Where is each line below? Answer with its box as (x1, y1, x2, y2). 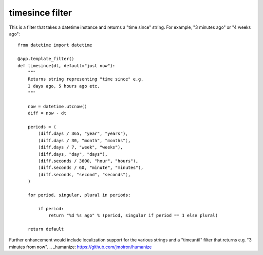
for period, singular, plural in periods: (27, 192, 131, 198)
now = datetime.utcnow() (27, 104, 87, 109)
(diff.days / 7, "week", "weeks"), (38, 145, 123, 150)
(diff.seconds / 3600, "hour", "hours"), (38, 158, 139, 164)
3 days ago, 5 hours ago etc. (27, 83, 100, 89)
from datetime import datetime (18, 42, 93, 48)
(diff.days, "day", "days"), (38, 151, 108, 157)
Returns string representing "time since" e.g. (27, 76, 144, 82)
